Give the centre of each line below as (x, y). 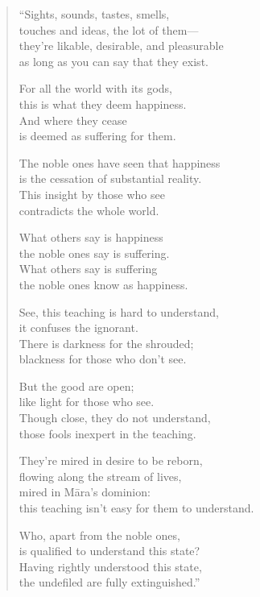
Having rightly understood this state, (110, 566)
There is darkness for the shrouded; (106, 343)
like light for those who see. (87, 402)
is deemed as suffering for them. (97, 136)
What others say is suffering (88, 269)
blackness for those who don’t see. (103, 359)
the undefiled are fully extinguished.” (109, 582)
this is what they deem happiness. (103, 104)
